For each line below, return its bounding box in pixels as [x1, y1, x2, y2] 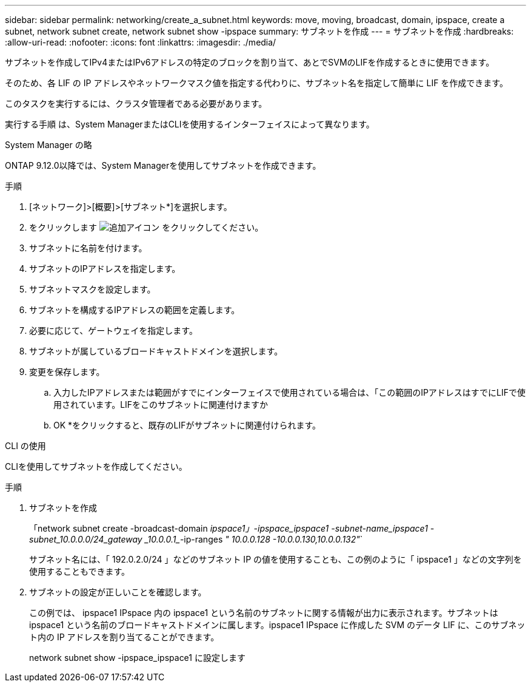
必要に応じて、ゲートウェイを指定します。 [29, 325, 198, 336]
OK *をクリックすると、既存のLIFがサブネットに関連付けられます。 [53, 420, 321, 430]
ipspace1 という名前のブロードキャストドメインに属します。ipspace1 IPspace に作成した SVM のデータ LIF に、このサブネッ [29, 620, 526, 630]
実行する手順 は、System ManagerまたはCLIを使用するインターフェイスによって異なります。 [5, 119, 375, 129]
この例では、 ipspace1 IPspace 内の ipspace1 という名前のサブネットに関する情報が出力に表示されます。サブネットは [29, 607, 498, 618]
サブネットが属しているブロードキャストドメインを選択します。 [29, 346, 283, 356]
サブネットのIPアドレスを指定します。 [29, 263, 181, 274]
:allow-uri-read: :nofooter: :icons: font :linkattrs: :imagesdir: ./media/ [5, 37, 276, 47]
